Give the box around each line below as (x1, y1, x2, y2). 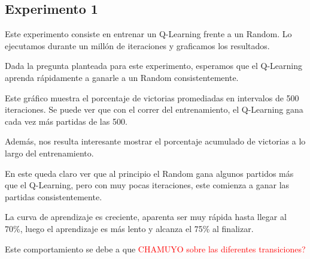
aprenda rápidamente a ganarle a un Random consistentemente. (5, 71, 239, 83)
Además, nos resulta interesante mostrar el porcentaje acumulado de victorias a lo (5, 135, 306, 147)
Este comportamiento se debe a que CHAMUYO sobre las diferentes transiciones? (5, 242, 306, 255)
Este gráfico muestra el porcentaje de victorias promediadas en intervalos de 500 (5, 91, 299, 104)
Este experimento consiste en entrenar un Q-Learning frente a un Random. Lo (5, 28, 292, 40)
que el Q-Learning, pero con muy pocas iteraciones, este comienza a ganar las (5, 179, 290, 191)
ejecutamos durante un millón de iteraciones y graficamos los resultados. (5, 39, 270, 52)
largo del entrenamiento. (5, 146, 94, 159)
